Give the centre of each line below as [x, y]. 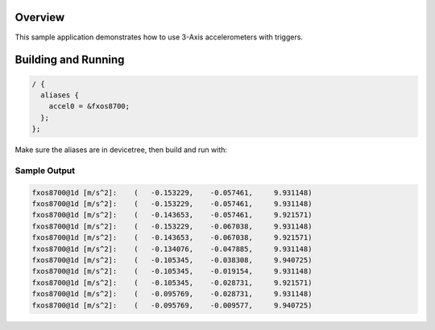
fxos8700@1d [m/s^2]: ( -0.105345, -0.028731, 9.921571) [172, 283]
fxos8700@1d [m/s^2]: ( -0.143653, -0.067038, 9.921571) [172, 238]
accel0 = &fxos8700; [89, 106]
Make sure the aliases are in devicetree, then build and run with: [121, 150]
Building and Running [70, 60]
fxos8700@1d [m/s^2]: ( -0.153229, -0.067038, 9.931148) [172, 226]
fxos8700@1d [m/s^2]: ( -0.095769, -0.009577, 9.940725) [172, 305]
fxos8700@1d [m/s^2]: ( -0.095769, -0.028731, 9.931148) [172, 294]
